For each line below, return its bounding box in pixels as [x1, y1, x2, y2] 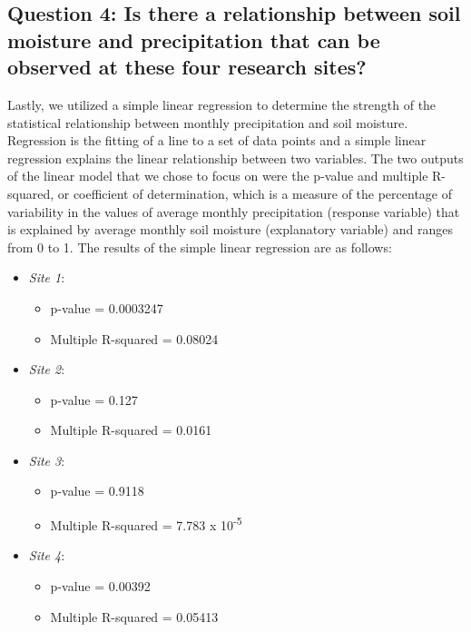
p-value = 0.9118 [50, 481, 144, 500]
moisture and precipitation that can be [7, 25, 380, 54]
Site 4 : [28, 546, 65, 565]
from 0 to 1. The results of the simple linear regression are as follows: [7, 237, 392, 256]
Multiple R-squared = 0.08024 [50, 329, 219, 348]
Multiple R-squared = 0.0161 [50, 420, 212, 439]
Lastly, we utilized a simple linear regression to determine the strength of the [7, 94, 437, 114]
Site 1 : [28, 268, 65, 287]
